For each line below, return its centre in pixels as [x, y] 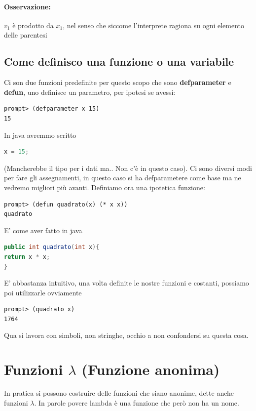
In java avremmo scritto [40, 135]
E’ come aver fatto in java [43, 230]
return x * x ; [27, 257]
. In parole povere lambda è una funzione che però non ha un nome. [137, 402]
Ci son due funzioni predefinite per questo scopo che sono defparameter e [118, 82]
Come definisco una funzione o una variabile [119, 62]
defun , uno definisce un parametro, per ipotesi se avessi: [90, 92]
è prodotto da [33, 25]
